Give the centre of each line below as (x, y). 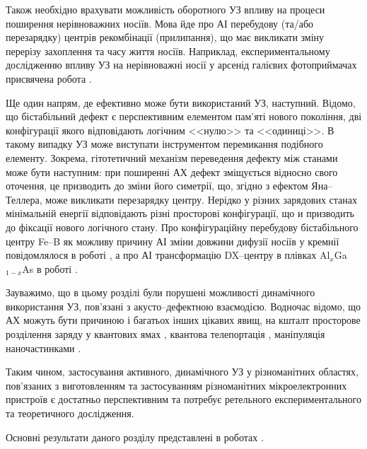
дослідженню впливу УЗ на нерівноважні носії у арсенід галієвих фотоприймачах (181, 65)
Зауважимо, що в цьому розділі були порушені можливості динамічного (161, 292)
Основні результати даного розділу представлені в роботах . (135, 437)
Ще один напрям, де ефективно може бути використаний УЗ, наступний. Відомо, (181, 102)
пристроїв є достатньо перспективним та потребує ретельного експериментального (184, 399)
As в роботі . (50, 268)
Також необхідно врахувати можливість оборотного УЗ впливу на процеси (165, 9)
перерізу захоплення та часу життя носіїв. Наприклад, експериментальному (168, 51)
